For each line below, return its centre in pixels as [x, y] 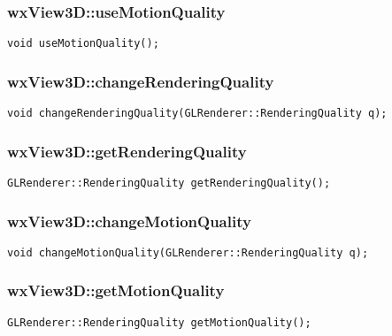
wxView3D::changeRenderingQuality [141, 81]
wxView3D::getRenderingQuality [127, 151]
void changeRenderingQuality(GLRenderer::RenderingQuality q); [197, 114]
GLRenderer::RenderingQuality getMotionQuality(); [159, 322]
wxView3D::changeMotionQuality [129, 221]
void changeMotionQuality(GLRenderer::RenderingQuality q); [188, 252]
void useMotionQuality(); [83, 44]
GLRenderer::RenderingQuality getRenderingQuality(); [169, 183]
